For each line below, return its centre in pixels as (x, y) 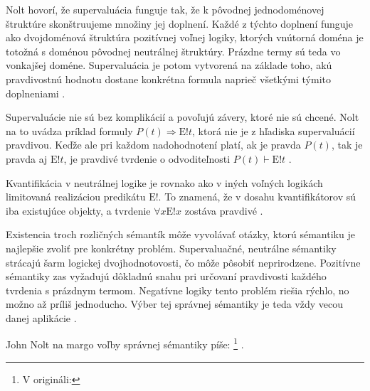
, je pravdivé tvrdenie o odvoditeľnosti (147, 158)
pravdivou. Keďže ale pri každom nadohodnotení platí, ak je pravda (153, 145)
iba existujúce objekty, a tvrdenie (78, 210)
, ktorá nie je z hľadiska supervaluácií (274, 130)
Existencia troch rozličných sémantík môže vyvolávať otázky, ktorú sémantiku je (180, 234)
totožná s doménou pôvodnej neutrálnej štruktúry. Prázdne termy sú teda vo (173, 51)
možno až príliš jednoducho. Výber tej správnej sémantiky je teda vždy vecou (175, 304)
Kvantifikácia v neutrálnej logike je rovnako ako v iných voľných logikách (164, 182)
